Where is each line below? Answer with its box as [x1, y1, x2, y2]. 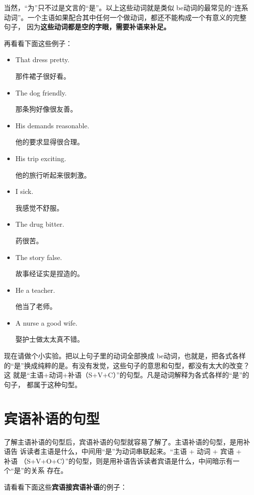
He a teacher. [15, 284, 55, 295]
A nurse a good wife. [15, 317, 78, 328]
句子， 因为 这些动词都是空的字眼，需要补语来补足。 [4, 22, 170, 32]
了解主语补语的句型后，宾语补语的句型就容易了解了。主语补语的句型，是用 [4, 436, 243, 447]
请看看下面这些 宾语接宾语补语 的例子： [4, 481, 127, 492]
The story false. [15, 252, 62, 262]
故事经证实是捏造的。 [15, 268, 84, 279]
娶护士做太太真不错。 [15, 334, 84, 344]
